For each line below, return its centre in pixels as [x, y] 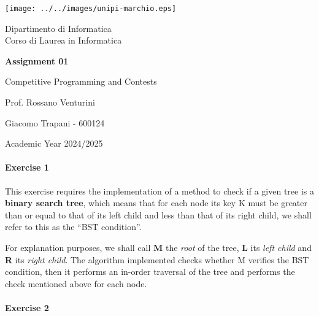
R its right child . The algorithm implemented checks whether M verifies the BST [157, 259]
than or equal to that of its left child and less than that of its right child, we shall [158, 214]
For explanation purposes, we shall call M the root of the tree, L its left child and [158, 247]
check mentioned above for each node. [76, 283]
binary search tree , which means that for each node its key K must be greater [156, 203]
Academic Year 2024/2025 [54, 143]
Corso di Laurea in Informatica [63, 40]
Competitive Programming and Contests [81, 81]
